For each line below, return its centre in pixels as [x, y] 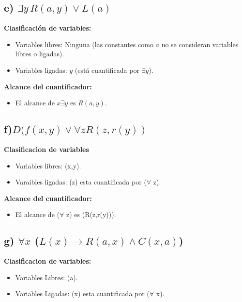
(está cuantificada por [107, 70]
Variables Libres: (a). [46, 277]
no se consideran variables [200, 44]
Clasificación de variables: [48, 28]
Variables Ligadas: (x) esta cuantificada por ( [82, 294]
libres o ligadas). [40, 54]
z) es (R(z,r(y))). [91, 214]
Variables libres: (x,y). [48, 165]
